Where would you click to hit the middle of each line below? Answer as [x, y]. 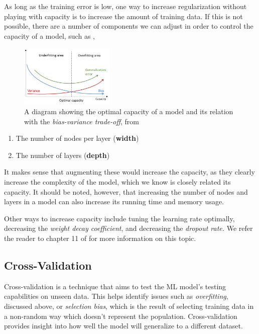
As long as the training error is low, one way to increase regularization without [125, 6]
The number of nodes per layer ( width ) [77, 138]
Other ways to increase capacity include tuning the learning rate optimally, [119, 218]
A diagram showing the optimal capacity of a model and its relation [129, 111]
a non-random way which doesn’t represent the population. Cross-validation [121, 316]
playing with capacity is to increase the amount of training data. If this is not [123, 16]
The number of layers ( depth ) [63, 155]
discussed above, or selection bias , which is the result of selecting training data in [129, 306]
